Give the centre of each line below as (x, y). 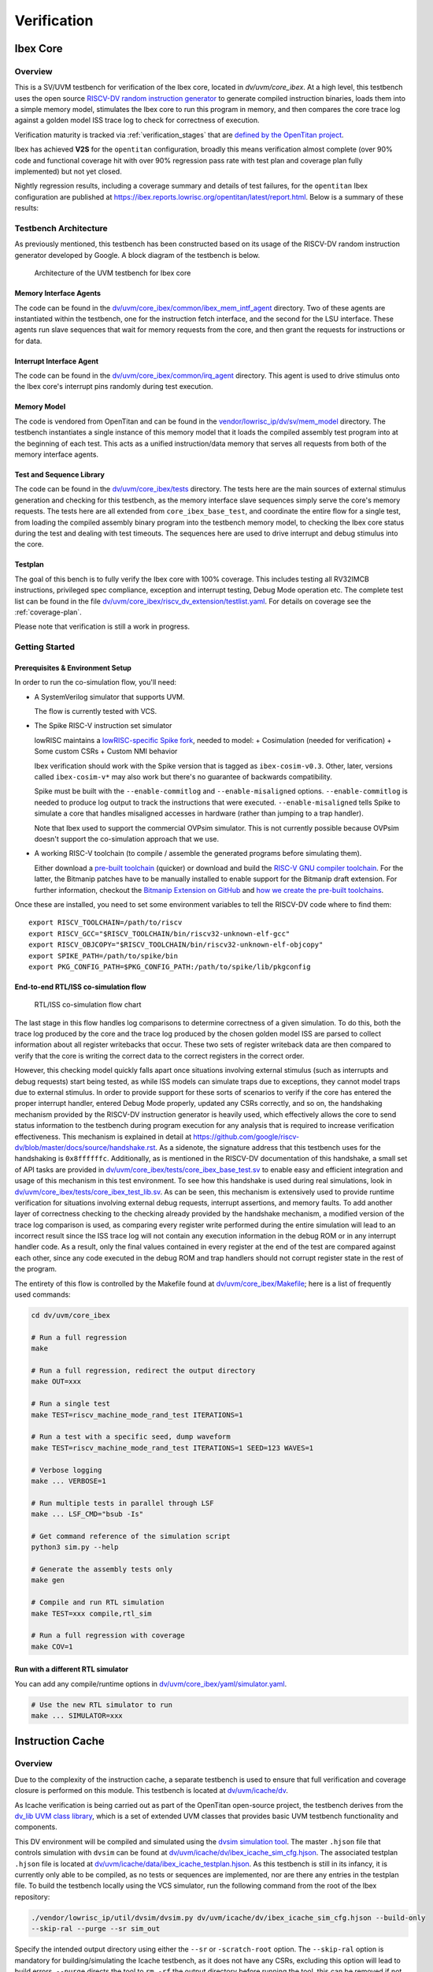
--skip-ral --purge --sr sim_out (96, 1929)
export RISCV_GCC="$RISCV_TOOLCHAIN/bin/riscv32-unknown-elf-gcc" (159, 934)
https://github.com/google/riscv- (246, 1137)
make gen (48, 1580)
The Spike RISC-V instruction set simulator (103, 726)
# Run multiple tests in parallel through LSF (122, 1503)
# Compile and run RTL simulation (98, 1602)
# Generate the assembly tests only (102, 1569)
